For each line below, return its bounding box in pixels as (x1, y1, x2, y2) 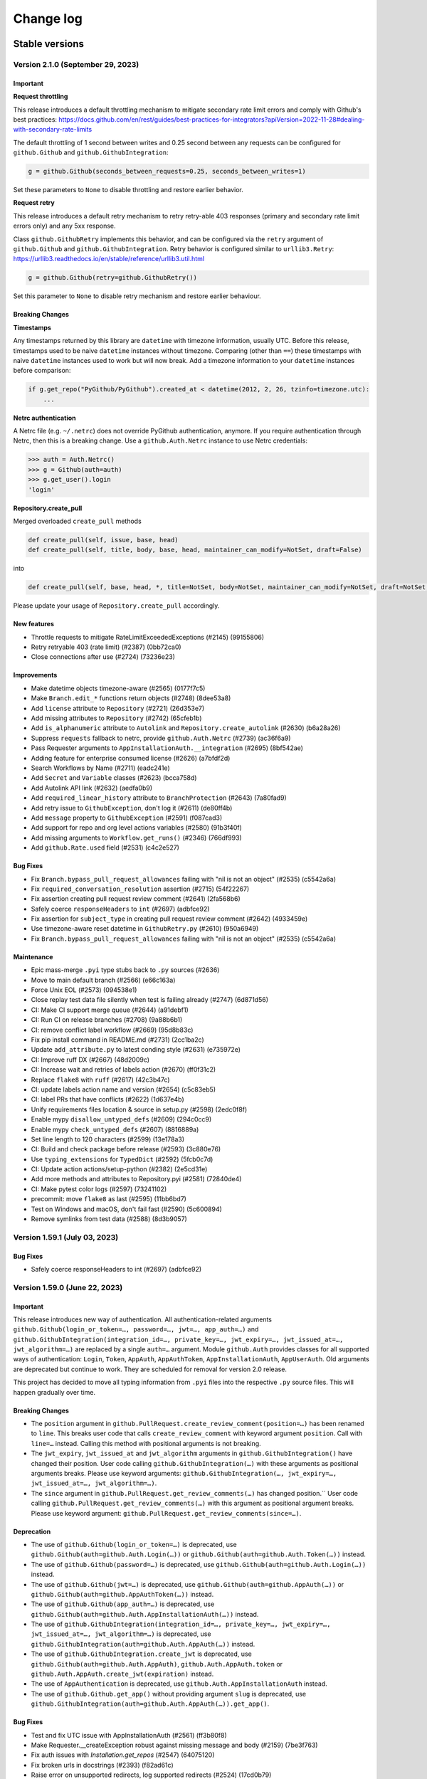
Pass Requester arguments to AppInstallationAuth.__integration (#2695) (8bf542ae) (31, 744, 304, 752)
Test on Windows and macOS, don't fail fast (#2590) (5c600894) (31, 1205, 222, 1213)
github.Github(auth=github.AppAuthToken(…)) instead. (31, 1590, 214, 1598)
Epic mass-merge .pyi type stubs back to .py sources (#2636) (31, 966, 220, 974)
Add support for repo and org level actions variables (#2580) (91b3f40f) (31, 823, 242, 832)
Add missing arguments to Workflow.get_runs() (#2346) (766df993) (31, 833, 242, 842)
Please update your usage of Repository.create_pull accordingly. (13, 601, 220, 610)
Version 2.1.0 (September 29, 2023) (13, 59, 139, 69)
